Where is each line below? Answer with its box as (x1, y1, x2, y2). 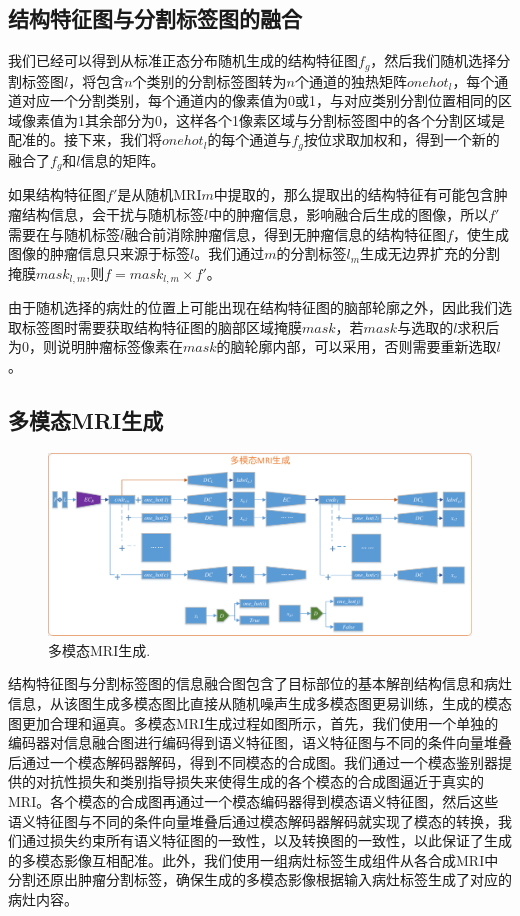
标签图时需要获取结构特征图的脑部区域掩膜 (21, 316, 302, 337)
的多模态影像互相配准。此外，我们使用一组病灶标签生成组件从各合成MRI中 (8, 849, 499, 870)
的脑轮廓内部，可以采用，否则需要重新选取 (216, 336, 497, 357)
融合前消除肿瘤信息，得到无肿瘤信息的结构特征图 (124, 223, 447, 244)
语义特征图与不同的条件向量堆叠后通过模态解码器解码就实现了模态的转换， (8, 810, 498, 831)
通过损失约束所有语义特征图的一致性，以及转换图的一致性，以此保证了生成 (21, 830, 512, 851)
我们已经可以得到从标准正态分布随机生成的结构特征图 (8, 50, 358, 71)
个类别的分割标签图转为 (132, 70, 287, 91)
